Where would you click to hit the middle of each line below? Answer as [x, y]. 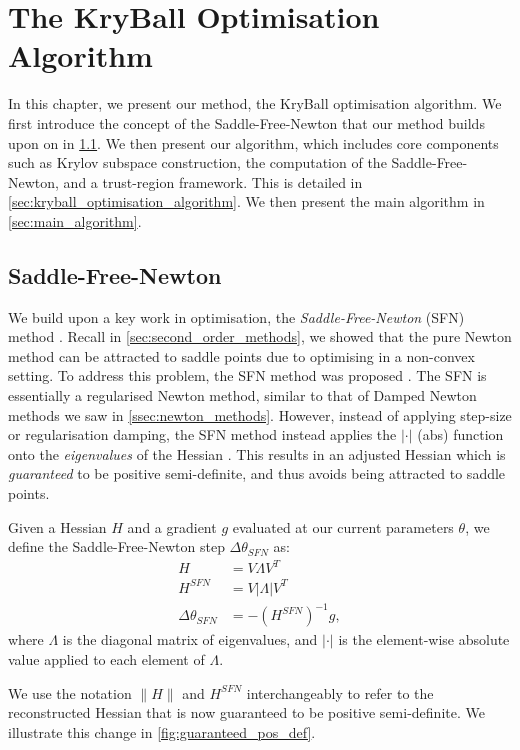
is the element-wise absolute [424, 639]
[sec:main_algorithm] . [75, 220]
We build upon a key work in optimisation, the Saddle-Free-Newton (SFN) [236, 316]
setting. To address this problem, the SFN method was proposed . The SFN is [247, 375]
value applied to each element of [106, 658]
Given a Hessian [57, 526]
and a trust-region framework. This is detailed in [213, 181]
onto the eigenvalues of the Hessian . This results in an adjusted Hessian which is [257, 453]
